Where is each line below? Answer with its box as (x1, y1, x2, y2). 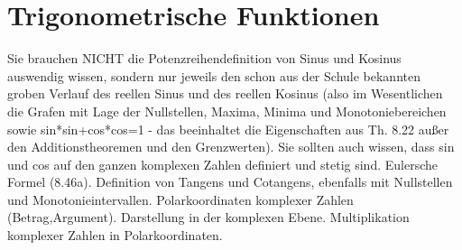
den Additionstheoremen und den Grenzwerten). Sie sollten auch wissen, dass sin (7, 137, 455, 156)
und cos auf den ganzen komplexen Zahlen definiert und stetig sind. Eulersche (7, 154, 438, 173)
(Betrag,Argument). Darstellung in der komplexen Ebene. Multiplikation (7, 208, 410, 227)
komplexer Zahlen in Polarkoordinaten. (7, 226, 223, 245)
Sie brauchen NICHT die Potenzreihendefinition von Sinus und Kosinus (7, 49, 402, 68)
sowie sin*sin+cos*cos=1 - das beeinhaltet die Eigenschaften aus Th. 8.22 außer (7, 119, 449, 138)
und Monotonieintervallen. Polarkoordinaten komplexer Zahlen (7, 190, 354, 208)
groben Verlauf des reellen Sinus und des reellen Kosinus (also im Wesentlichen (7, 84, 443, 103)
